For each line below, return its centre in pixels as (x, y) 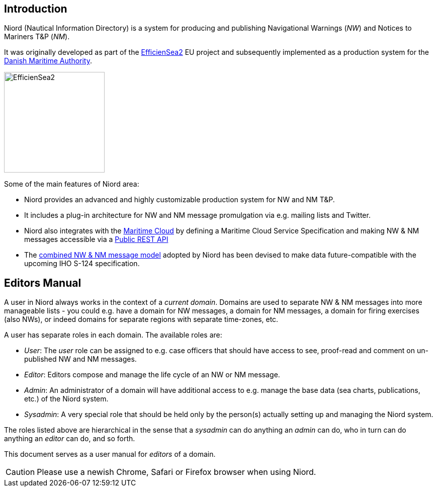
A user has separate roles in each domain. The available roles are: (113, 335)
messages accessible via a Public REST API (96, 239)
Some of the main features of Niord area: (72, 184)
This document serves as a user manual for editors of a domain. (110, 454)
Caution (20, 472)
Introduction (36, 9)
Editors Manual (43, 283)
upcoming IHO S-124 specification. (82, 264)
